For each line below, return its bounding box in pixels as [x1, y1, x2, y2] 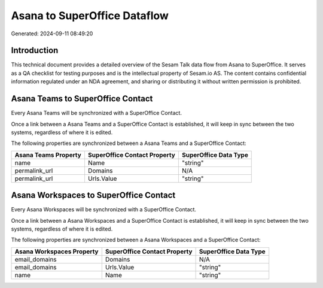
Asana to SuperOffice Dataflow [11, 9, 169, 22]
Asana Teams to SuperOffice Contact [11, 93, 153, 104]
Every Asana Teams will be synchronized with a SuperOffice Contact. [11, 110, 182, 117]
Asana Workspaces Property [14, 247, 99, 256]
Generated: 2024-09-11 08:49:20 [11, 30, 93, 37]
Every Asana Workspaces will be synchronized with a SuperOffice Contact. [11, 206, 197, 213]
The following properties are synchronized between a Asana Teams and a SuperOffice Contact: [11, 140, 246, 147]
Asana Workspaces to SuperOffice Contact [11, 190, 176, 201]
